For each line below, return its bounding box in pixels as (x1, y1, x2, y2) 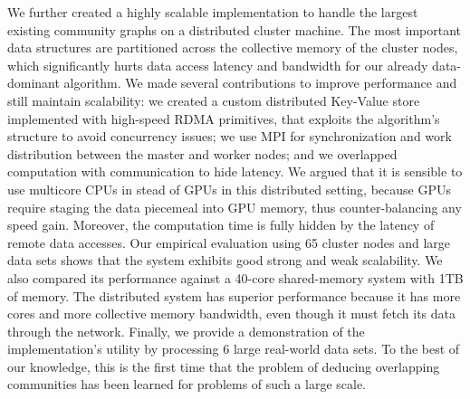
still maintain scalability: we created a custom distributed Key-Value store (7, 90, 420, 109)
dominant (7, 73, 60, 92)
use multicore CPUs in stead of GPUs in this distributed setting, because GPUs (7, 179, 451, 198)
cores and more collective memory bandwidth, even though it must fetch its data (7, 304, 456, 323)
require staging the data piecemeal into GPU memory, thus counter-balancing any (7, 197, 462, 216)
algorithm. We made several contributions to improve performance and (63, 73, 457, 92)
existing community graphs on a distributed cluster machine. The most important (7, 20, 462, 39)
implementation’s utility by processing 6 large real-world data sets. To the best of (7, 339, 460, 358)
